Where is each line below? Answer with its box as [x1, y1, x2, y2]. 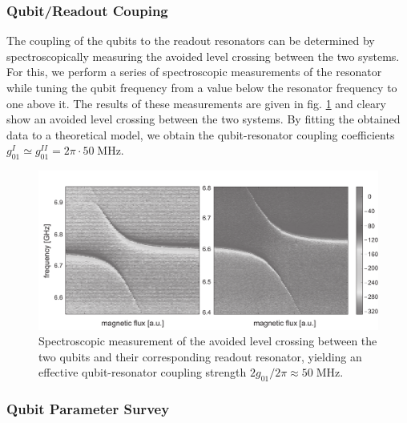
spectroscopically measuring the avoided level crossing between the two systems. [6, 47, 400, 64]
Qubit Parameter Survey [6, 399, 170, 418]
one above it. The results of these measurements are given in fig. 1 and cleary [6, 95, 386, 111]
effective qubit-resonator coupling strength [38, 364, 247, 381]
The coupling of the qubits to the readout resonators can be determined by [6, 32, 375, 49]
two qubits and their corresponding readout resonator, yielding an [38, 348, 362, 365]
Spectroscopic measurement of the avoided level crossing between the [38, 332, 377, 349]
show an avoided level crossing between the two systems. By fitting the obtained [6, 111, 401, 127]
